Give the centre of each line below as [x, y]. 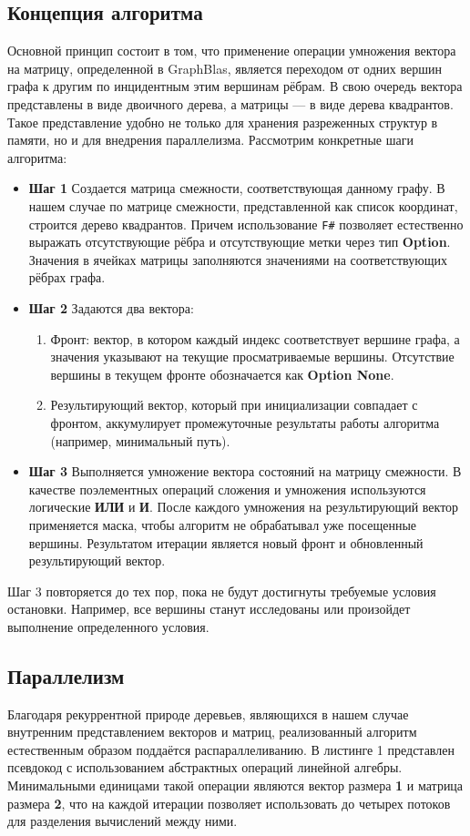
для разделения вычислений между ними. [123, 821]
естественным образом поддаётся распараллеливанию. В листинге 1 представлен [231, 749]
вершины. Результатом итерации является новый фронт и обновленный [226, 542]
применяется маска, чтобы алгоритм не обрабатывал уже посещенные [223, 524]
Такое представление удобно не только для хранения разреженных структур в [223, 122]
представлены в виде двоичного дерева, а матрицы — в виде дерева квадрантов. [230, 103]
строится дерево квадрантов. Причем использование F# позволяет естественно [246, 224]
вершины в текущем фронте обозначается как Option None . [222, 374]
